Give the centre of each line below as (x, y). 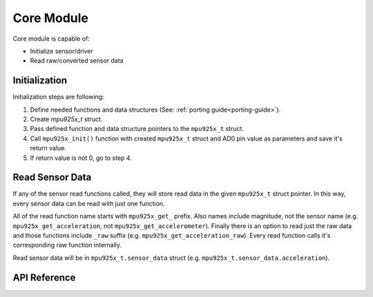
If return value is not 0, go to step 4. (81, 158)
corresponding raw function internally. (67, 245)
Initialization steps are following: (58, 97)
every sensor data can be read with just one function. (89, 203)
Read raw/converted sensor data (77, 61)
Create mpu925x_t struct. (66, 119)
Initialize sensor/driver (61, 51)
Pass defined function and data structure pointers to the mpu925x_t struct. (137, 129)
